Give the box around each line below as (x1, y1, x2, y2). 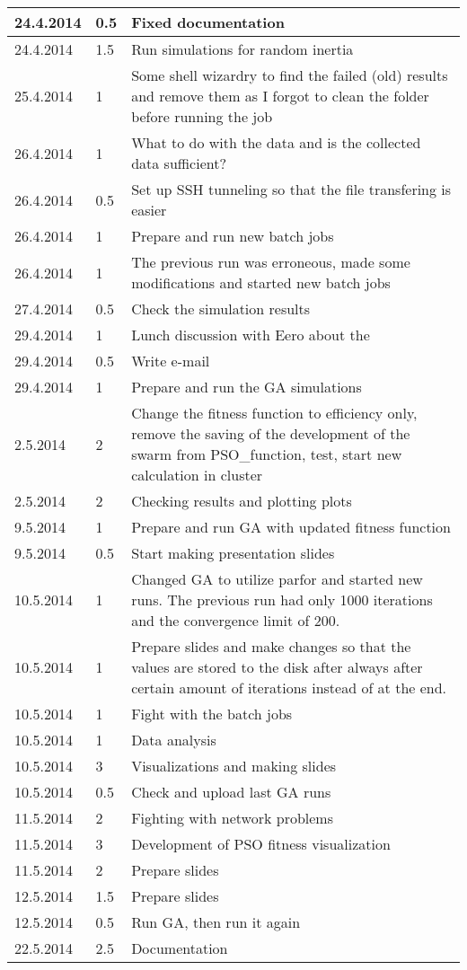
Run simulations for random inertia (131, 39, 354, 59)
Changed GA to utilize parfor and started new (131, 569, 423, 589)
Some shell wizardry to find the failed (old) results (131, 65, 448, 85)
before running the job (131, 106, 273, 127)
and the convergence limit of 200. (131, 610, 340, 630)
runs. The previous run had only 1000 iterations (131, 589, 433, 610)
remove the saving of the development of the (131, 423, 410, 444)
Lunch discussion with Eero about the (131, 324, 370, 345)
